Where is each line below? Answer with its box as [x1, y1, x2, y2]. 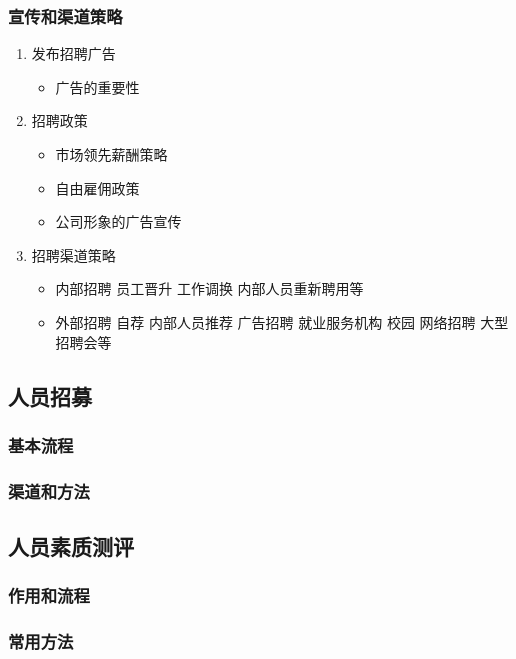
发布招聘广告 [31, 43, 116, 64]
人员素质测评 [8, 531, 134, 562]
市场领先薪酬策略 [55, 144, 168, 164]
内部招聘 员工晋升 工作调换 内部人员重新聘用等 [55, 278, 364, 299]
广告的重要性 [55, 76, 140, 97]
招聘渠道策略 [31, 244, 116, 265]
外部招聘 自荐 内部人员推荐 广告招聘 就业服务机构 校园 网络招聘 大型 [55, 311, 509, 332]
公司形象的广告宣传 [55, 211, 182, 232]
